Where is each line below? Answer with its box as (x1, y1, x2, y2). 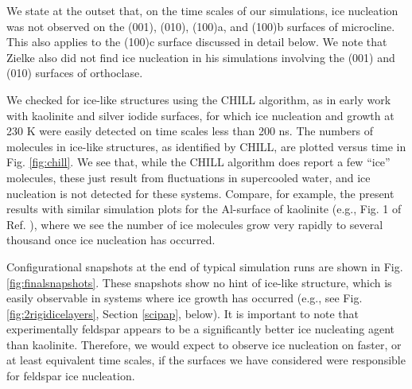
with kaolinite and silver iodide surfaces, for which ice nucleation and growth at (6, 107, 395, 123)
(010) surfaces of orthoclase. (6, 64, 143, 81)
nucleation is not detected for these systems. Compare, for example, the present (6, 185, 395, 201)
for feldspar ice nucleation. (6, 368, 135, 384)
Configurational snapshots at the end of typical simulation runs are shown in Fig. (6, 258, 403, 274)
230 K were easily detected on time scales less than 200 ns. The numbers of (6, 123, 373, 139)
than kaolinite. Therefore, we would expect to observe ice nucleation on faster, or (6, 336, 402, 352)
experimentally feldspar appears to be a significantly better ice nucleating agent (6, 321, 395, 337)
